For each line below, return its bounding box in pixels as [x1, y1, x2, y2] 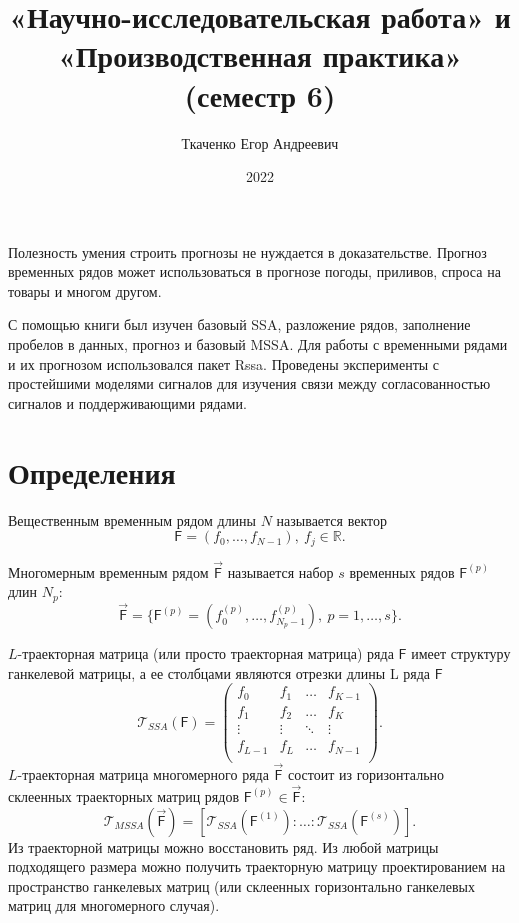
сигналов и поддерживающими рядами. [8, 392, 247, 413]
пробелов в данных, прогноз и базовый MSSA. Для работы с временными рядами [8, 334, 508, 355]
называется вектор [276, 509, 387, 530]
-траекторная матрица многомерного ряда [17, 764, 269, 785]
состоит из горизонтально [288, 764, 445, 785]
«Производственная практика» [57, 35, 463, 76]
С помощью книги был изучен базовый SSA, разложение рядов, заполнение [8, 314, 471, 335]
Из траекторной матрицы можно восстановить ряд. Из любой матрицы [8, 836, 439, 857]
